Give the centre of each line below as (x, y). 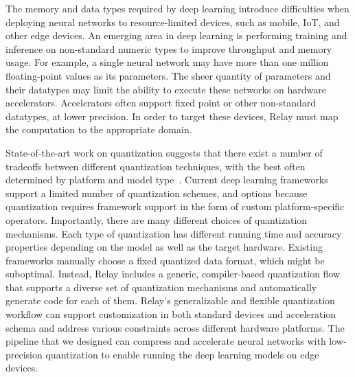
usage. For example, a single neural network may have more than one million (167, 62)
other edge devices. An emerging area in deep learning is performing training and (176, 35)
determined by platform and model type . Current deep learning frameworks (167, 180)
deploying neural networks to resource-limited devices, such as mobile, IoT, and (173, 22)
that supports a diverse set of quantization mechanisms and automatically (161, 287)
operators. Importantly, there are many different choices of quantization (157, 219)
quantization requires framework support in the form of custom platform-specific (175, 206)
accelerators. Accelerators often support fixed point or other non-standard (161, 103)
